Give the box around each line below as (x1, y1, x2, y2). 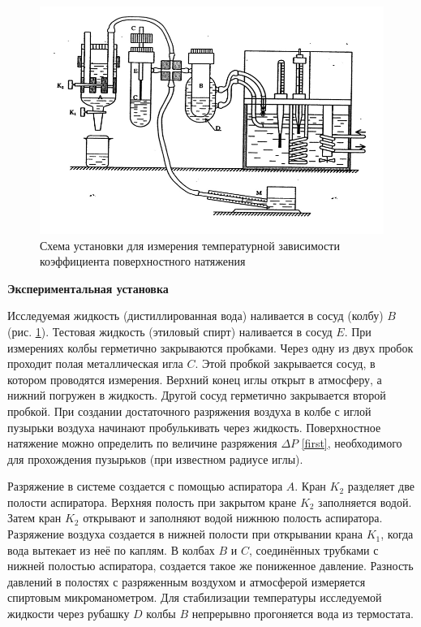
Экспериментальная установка (7, 279, 169, 296)
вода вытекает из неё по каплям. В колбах (7, 541, 215, 558)
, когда (380, 525, 414, 543)
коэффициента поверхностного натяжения (40, 253, 246, 270)
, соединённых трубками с (249, 541, 379, 558)
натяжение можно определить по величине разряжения (7, 435, 277, 452)
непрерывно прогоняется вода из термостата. (191, 605, 414, 622)
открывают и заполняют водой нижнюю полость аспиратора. (83, 509, 383, 526)
